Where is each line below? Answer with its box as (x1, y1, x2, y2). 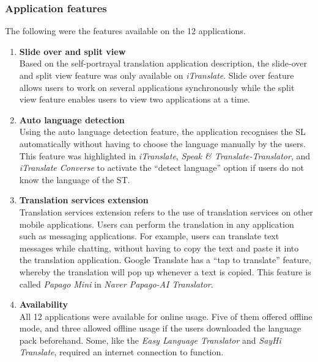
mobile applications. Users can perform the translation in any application (19, 217, 294, 230)
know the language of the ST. (19, 173, 130, 186)
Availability (19, 298, 68, 311)
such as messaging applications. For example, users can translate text (19, 230, 279, 242)
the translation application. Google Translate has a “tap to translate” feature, (19, 253, 311, 266)
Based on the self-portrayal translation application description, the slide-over (19, 57, 307, 70)
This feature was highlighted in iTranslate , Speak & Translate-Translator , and (19, 149, 310, 162)
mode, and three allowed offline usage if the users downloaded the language (19, 322, 301, 335)
